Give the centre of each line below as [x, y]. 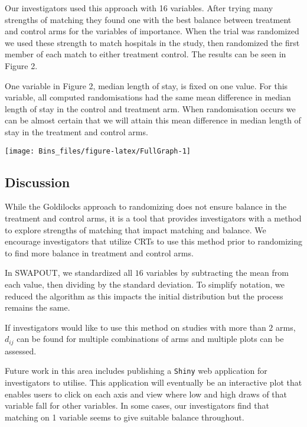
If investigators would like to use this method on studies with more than [135, 327]
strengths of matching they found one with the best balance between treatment [148, 19]
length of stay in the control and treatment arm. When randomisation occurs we [150, 108]
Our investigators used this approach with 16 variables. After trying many [139, 8]
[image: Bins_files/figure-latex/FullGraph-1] [98, 151]
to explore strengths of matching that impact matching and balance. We [135, 229]
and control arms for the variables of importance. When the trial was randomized [152, 31]
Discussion [37, 182]
